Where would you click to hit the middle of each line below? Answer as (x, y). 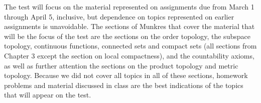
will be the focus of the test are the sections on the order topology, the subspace (127, 36)
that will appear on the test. (48, 95)
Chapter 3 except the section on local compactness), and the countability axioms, (129, 55)
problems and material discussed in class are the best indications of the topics (124, 85)
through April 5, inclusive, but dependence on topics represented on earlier (119, 16)
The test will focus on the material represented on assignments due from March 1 (129, 6)
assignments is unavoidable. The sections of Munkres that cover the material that (129, 26)
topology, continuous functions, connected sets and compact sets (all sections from (130, 46)
